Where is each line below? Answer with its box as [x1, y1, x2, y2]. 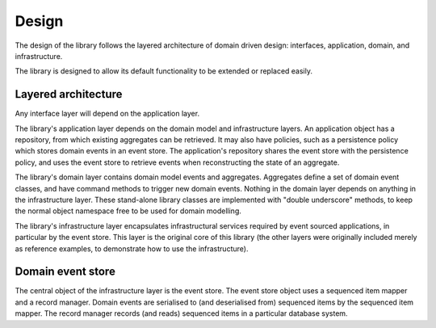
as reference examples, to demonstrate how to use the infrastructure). [15, 243, 249, 254]
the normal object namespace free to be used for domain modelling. [15, 206, 242, 216]
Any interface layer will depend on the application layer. [15, 109, 200, 119]
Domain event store [15, 265, 116, 279]
